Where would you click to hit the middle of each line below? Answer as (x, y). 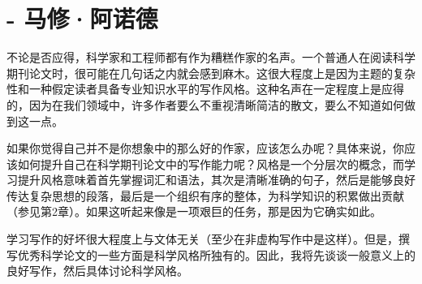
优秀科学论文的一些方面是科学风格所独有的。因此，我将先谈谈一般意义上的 (216, 254)
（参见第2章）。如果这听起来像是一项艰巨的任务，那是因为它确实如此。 (194, 211)
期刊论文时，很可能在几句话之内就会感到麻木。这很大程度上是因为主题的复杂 (211, 73)
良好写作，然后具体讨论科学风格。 (97, 271)
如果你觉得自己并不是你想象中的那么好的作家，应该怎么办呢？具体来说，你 (205, 148)
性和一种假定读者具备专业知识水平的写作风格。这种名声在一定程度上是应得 (205, 89)
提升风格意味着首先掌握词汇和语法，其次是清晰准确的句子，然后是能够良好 (216, 180)
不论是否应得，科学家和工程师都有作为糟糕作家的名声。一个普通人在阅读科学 (211, 57)
